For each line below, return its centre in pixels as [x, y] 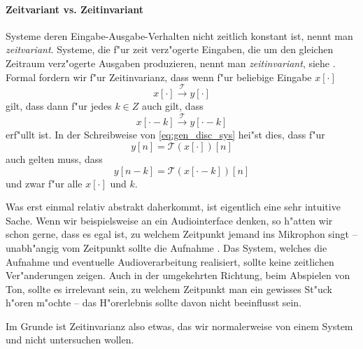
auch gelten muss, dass [54, 158]
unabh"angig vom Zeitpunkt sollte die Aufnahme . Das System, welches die [166, 247]
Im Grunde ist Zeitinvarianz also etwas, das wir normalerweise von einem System [179, 326]
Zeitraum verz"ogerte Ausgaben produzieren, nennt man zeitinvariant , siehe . [171, 63]
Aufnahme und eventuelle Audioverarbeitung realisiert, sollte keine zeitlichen [170, 261]
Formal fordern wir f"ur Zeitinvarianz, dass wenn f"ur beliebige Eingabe [159, 77]
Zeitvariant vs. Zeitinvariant [75, 9]
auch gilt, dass [173, 105]
